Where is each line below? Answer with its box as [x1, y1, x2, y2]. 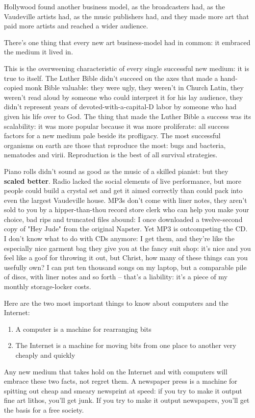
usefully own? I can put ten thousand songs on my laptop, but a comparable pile [4, 262, 247, 272]
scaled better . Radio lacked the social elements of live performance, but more [4, 175, 241, 186]
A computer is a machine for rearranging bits [15, 323, 152, 334]
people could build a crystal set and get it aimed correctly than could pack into [4, 185, 243, 196]
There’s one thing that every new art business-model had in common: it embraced [4, 37, 251, 47]
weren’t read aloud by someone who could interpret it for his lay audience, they [4, 92, 243, 102]
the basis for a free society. [4, 404, 84, 415]
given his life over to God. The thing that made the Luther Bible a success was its [4, 111, 251, 121]
